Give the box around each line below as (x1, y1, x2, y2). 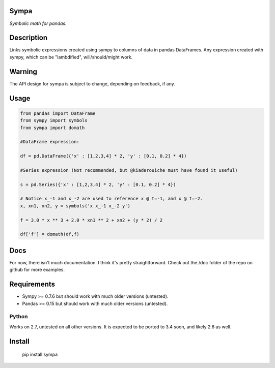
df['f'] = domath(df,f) (20, 231, 80, 237)
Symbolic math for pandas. (9, 20, 67, 26)
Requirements (9, 280, 56, 289)
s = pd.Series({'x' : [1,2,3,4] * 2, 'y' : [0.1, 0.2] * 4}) (20, 181, 176, 188)
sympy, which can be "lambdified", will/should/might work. (9, 54, 133, 60)
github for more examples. (9, 267, 65, 273)
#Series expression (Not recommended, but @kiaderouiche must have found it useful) (20, 167, 238, 173)
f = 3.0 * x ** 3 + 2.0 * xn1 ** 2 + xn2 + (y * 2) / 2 (20, 217, 163, 223)
